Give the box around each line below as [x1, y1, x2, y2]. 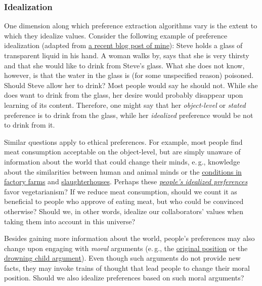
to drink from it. [4, 119, 55, 130]
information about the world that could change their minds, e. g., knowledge [4, 156, 240, 167]
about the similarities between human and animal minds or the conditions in [4, 166, 242, 177]
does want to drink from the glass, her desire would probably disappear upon [4, 90, 243, 100]
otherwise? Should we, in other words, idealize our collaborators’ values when [4, 206, 244, 216]
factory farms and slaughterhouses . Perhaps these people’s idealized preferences [4, 176, 248, 187]
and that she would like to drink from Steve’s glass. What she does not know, [4, 60, 245, 70]
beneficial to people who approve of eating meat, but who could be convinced [4, 196, 244, 207]
